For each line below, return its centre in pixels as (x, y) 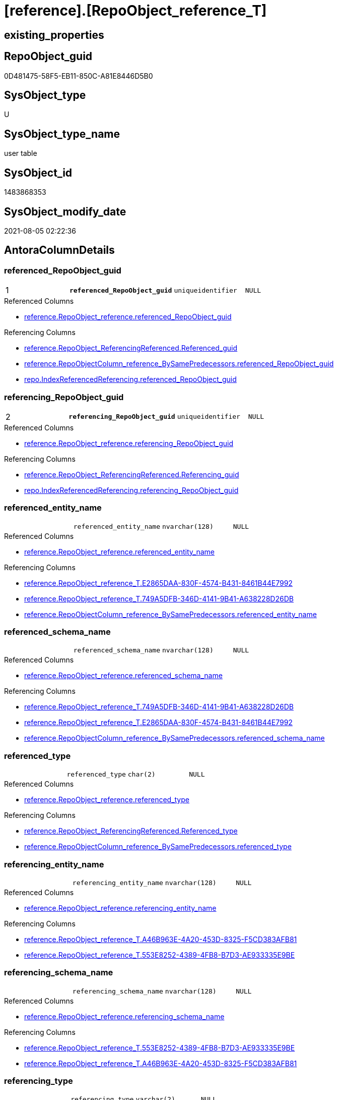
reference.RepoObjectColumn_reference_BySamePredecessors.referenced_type (158, 847)
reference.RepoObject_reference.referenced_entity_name (119, 552)
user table (21, 153)
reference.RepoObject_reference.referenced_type (107, 800)
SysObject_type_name (62, 134)
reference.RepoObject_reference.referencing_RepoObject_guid (129, 443)
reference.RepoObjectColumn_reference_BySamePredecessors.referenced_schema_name (175, 738)
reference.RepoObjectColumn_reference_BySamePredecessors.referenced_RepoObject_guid (179, 364)
